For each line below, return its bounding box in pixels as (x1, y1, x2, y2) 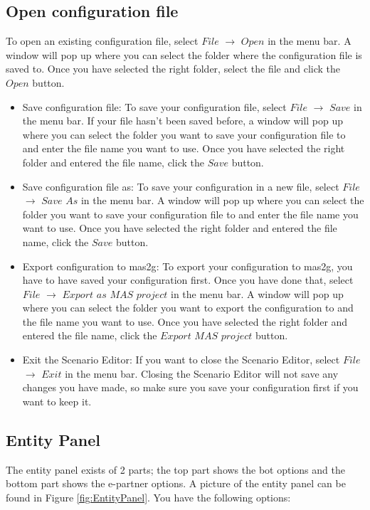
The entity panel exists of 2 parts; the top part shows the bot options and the (6, 462, 345, 477)
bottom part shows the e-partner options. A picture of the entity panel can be (6, 476, 346, 491)
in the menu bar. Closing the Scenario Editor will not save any (65, 366, 339, 381)
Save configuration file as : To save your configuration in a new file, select (22, 179, 339, 193)
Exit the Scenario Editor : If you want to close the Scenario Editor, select (22, 352, 340, 367)
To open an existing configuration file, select (6, 33, 199, 48)
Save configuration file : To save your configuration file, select (22, 99, 287, 114)
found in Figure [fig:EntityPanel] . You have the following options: (6, 489, 291, 504)
